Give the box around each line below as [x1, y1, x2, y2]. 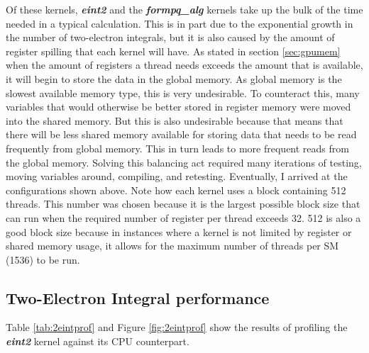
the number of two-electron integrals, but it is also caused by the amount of [6, 30, 335, 45]
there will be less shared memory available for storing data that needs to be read [6, 127, 357, 142]
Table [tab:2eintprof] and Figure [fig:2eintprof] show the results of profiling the [6, 320, 348, 335]
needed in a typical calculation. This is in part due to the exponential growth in [6, 16, 353, 30]
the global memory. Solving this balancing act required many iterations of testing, [6, 155, 362, 169]
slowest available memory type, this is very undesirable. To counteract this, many [6, 85, 360, 100]
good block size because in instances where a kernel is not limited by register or [6, 224, 352, 239]
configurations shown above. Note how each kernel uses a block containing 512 [6, 182, 346, 197]
